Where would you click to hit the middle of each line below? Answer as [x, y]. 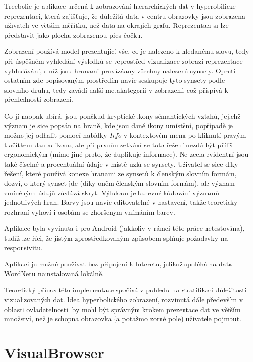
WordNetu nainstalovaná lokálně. [54, 273]
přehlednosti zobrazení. [39, 99]
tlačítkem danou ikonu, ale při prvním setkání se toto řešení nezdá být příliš [118, 144]
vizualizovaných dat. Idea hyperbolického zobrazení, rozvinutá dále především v [124, 300]
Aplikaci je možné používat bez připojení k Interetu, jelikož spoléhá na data [118, 264]
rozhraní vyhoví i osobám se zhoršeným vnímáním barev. [90, 211]
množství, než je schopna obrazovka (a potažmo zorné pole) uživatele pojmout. [123, 319]
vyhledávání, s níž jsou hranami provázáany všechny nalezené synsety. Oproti [120, 70]
